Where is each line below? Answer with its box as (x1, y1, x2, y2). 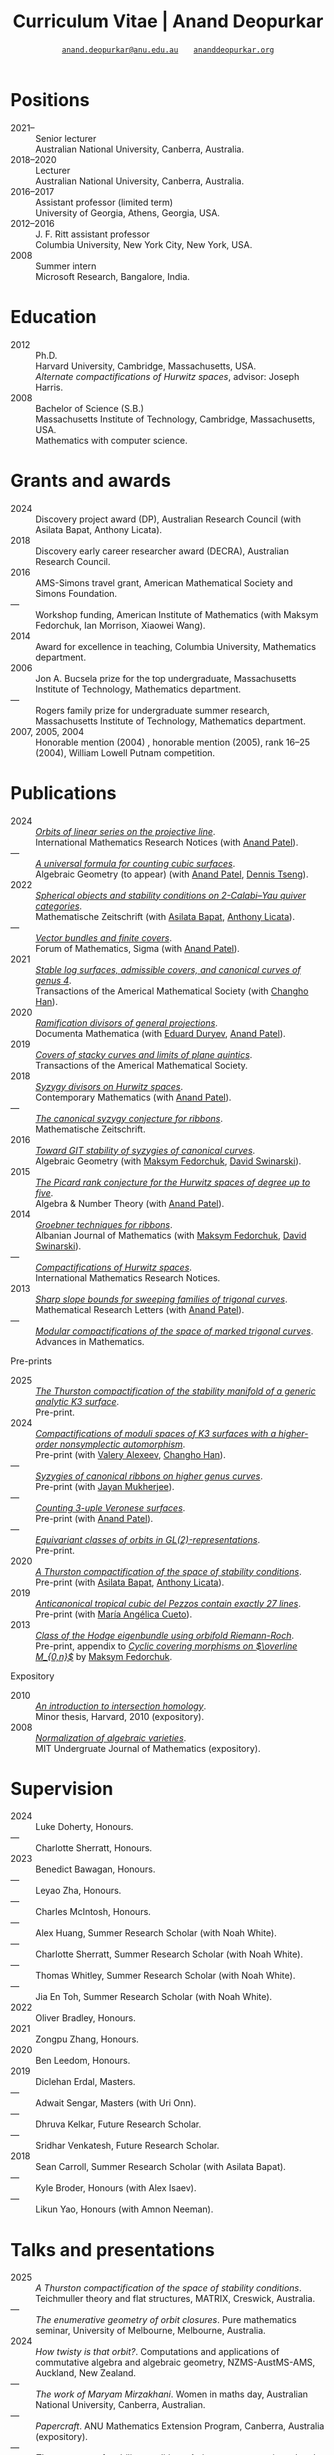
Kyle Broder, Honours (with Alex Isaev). (35, 2182, 197, 2194)
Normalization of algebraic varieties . (35, 1731, 187, 1744)
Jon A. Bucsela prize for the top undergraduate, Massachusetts (35, 672, 297, 684)
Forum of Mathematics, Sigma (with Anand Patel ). (35, 942, 240, 954)
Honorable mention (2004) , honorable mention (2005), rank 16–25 (35, 736, 311, 748)
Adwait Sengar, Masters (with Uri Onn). (35, 2097, 197, 2109)
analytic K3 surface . (35, 1395, 120, 1407)
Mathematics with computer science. (35, 434, 188, 446)
